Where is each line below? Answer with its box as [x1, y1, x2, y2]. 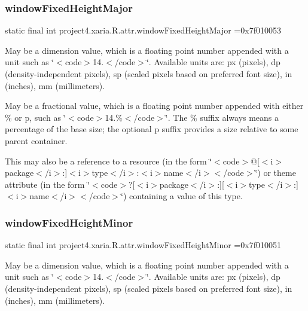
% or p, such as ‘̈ [5, 111, 66, 123]
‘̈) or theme [255, 166, 296, 179]
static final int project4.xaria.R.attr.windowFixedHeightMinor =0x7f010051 [5, 239, 281, 251]
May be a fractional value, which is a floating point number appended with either [5, 99, 304, 112]
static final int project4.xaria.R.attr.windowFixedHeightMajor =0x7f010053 [5, 24, 281, 36]
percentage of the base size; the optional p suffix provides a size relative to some [5, 123, 298, 135]
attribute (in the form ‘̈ [5, 178, 90, 190]
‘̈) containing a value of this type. [121, 190, 243, 202]
